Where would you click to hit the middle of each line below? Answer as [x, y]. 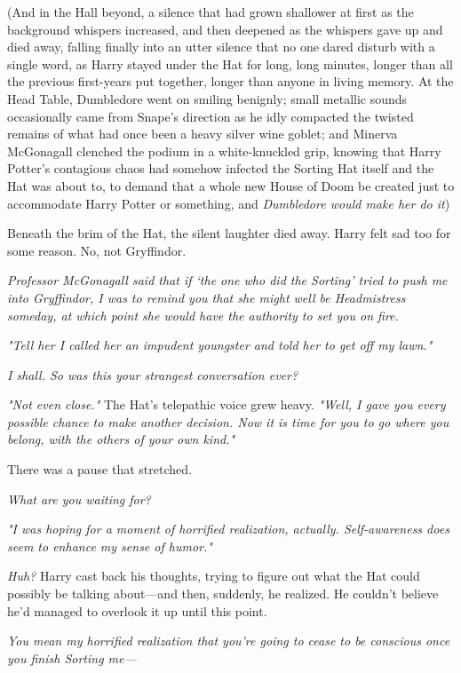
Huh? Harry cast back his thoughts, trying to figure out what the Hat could [214, 576]
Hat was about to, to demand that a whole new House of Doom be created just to [231, 185]
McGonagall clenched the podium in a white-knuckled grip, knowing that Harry [224, 150]
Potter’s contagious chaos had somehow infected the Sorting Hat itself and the [221, 168]
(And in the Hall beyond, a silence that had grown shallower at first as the [211, 12]
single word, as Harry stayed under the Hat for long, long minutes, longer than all [230, 63]
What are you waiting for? [79, 499]
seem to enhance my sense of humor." [110, 546]
